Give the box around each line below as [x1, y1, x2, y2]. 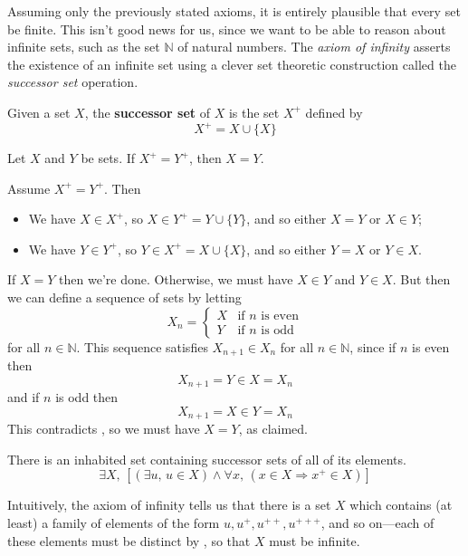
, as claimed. [238, 419, 308, 438]
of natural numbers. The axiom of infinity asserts [177, 37, 451, 56]
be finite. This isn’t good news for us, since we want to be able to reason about [7, 19, 446, 38]
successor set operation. [7, 72, 138, 91]
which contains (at [349, 495, 453, 514]
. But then [392, 270, 451, 289]
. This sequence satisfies [76, 337, 208, 356]
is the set [228, 102, 280, 121]
